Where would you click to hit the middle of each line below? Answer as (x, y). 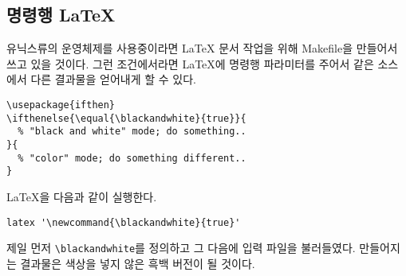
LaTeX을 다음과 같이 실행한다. (82, 196)
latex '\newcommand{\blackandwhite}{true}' (124, 222)
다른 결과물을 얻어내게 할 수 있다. (113, 79)
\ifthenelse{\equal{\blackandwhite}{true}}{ (126, 118)
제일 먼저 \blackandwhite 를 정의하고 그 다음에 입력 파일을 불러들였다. (181, 248)
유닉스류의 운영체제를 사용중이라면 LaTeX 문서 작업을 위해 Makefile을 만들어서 (202, 48)
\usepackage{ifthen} (61, 105)
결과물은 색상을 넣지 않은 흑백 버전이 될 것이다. (138, 263)
